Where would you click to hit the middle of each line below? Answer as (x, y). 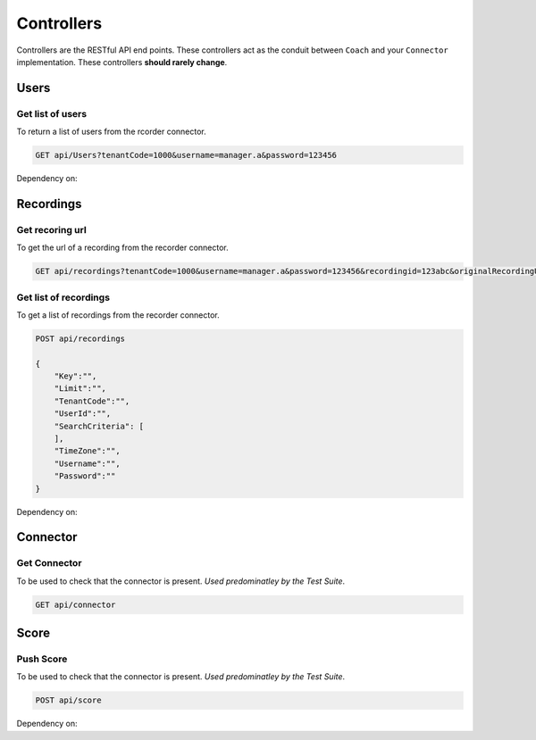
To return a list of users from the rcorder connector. (112, 132)
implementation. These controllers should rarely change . (122, 62)
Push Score (42, 659)
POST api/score (68, 700)
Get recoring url (51, 229)
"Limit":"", (80, 389)
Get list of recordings (63, 297)
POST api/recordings (80, 338)
